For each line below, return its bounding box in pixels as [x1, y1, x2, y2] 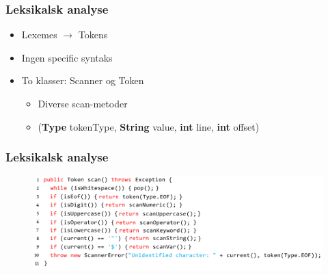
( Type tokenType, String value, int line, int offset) [38, 119, 260, 133]
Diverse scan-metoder [38, 96, 128, 110]
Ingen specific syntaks [21, 50, 113, 64]
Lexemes [21, 27, 57, 42]
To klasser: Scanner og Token [21, 73, 144, 88]
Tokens [78, 27, 108, 42]
